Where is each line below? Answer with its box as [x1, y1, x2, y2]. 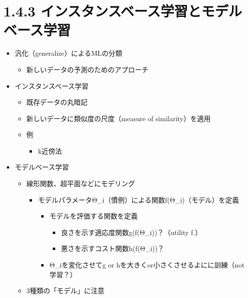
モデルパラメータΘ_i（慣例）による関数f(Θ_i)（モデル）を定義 [38, 194, 239, 204]
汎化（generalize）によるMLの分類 [15, 48, 122, 58]
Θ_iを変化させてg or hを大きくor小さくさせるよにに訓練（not [49, 260, 245, 270]
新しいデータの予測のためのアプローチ [26, 64, 149, 74]
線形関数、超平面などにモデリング [26, 178, 135, 188]
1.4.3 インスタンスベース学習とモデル [3, 1, 242, 21]
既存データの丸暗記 [26, 97, 88, 107]
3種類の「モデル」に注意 [26, 285, 105, 296]
